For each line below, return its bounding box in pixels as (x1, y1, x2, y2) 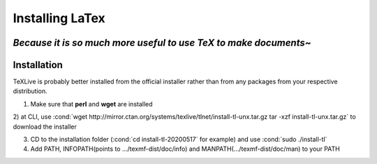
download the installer (13, 122, 77, 131)
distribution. (13, 87, 48, 95)
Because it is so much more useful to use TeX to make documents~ (13, 37, 311, 49)
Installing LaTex (13, 10, 106, 26)
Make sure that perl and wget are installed (30, 99, 153, 108)
